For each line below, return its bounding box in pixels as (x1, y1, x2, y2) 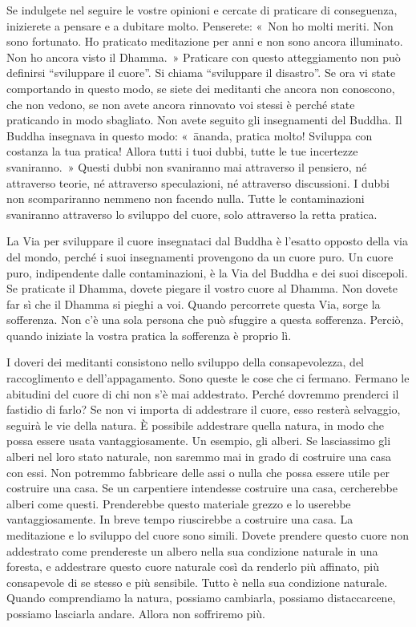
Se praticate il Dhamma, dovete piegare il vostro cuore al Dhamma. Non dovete (6, 280, 398, 297)
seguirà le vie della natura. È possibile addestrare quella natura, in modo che (6, 416, 384, 433)
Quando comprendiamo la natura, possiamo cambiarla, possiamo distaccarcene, (6, 589, 396, 606)
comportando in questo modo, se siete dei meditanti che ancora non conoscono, (6, 79, 395, 96)
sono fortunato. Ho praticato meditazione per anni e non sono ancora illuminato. (6, 33, 403, 50)
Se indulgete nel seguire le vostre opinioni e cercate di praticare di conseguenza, (6, 2, 398, 18)
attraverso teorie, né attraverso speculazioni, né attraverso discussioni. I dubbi (6, 174, 390, 191)
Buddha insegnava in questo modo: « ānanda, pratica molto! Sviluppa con (6, 127, 373, 144)
